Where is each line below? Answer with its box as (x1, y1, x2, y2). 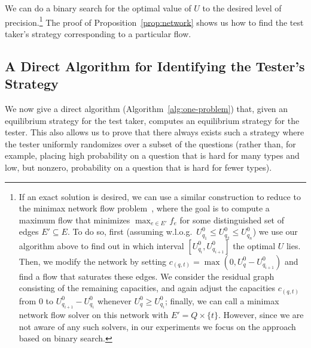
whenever (97, 294, 132, 307)
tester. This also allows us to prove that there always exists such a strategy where (5, 126, 304, 138)
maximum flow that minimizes (19, 213, 130, 226)
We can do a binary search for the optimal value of (5, 2, 191, 14)
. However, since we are (218, 308, 304, 321)
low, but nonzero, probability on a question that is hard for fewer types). (5, 161, 272, 173)
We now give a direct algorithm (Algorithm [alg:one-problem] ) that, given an (5, 102, 288, 115)
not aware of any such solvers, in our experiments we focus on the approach (19, 320, 296, 332)
